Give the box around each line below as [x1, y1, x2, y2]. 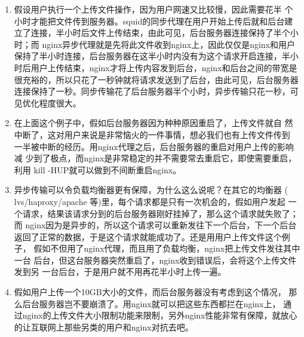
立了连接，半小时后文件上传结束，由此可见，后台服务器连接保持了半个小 [14, 26, 299, 39]
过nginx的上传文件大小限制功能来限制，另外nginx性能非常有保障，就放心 [14, 309, 297, 321]
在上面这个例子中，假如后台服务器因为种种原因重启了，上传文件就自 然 [14, 117, 293, 129]
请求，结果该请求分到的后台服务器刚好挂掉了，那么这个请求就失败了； [22, 207, 299, 219]
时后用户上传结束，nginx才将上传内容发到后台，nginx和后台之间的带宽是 [14, 61, 297, 73]
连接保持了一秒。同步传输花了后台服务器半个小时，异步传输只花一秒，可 [14, 85, 299, 97]
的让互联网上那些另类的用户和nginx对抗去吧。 [14, 320, 194, 333]
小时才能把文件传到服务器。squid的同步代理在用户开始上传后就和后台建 [14, 14, 293, 27]
